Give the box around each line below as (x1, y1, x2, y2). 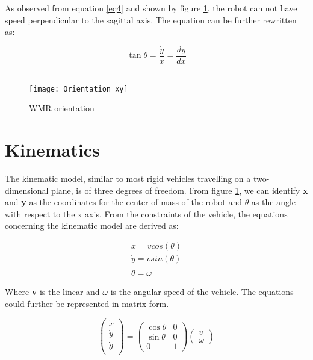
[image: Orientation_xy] (29, 84, 128, 93)
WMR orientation (29, 102, 95, 114)
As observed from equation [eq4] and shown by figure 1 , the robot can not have (5, 2, 297, 14)
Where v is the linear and (5, 285, 100, 298)
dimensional (5, 184, 49, 196)
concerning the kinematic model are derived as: (5, 219, 179, 232)
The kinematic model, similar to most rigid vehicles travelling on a (5, 172, 251, 185)
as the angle (251, 196, 296, 208)
